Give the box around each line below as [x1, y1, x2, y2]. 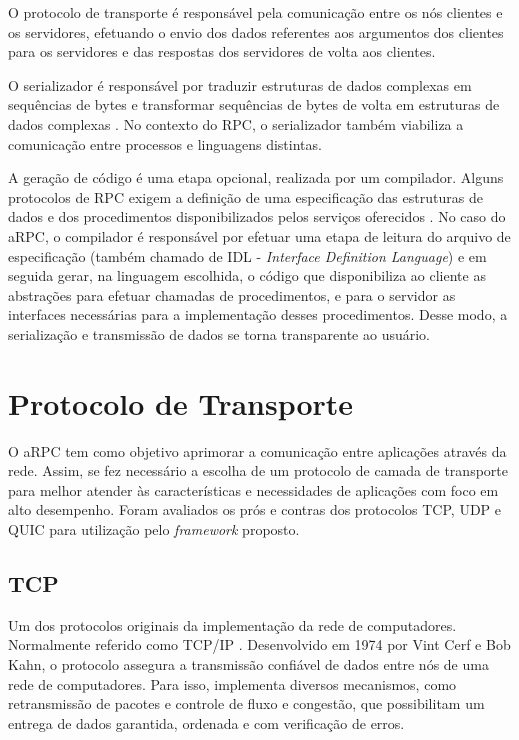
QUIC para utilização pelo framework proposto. [8, 519, 300, 539]
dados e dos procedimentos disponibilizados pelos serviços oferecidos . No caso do [8, 206, 506, 227]
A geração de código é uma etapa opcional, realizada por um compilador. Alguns [8, 167, 504, 188]
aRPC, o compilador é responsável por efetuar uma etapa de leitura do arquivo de [8, 225, 511, 246]
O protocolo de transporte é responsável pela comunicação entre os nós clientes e [8, 2, 503, 22]
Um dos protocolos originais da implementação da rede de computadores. [8, 614, 457, 635]
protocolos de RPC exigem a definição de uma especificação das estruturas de [8, 186, 483, 207]
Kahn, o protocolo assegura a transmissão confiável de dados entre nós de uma [8, 653, 489, 674]
